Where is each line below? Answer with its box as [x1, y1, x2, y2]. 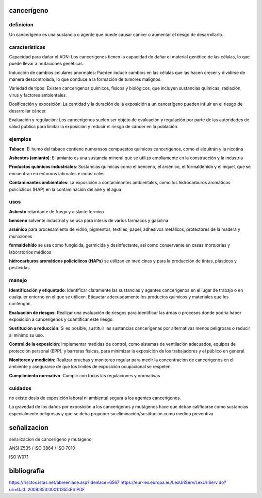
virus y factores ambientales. [9, 92, 67, 98]
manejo [9, 277, 27, 284]
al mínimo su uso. [9, 332, 44, 338]
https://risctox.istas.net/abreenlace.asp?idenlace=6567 [9, 480, 120, 485]
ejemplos [9, 136, 32, 143]
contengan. [9, 301, 32, 307]
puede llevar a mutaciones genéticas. [9, 61, 84, 67]
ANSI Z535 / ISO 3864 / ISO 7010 [9, 445, 75, 451]
